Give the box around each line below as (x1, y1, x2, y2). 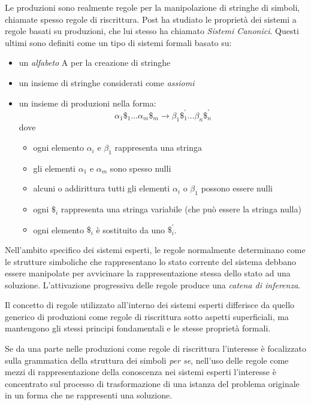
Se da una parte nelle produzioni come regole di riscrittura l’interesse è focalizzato (5, 342, 306, 355)
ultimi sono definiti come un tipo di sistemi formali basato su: (5, 36, 232, 48)
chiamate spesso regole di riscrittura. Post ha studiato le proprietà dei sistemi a (5, 13, 297, 25)
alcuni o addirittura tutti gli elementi (33, 182, 170, 194)
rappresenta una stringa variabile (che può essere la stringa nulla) (61, 203, 301, 215)
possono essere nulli (201, 182, 273, 194)
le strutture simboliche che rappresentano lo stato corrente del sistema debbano (5, 255, 296, 267)
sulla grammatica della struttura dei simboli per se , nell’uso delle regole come (5, 354, 289, 366)
